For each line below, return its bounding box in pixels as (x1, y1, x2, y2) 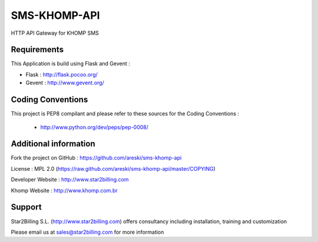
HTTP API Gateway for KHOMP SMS (11, 29, 100, 37)
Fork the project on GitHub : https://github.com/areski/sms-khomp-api (11, 154, 182, 161)
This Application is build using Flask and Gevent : (11, 60, 130, 67)
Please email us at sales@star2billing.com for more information (11, 228, 164, 236)
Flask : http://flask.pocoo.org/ (25, 71, 98, 78)
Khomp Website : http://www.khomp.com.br (11, 187, 118, 194)
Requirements (11, 45, 64, 55)
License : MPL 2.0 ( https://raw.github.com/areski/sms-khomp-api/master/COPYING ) (11, 165, 216, 172)
